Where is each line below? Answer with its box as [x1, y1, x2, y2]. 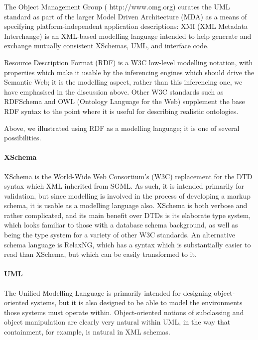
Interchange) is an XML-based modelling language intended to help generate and [4, 30, 252, 41]
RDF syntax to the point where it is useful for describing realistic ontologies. [4, 106, 239, 116]
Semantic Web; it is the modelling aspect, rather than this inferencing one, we [4, 77, 243, 87]
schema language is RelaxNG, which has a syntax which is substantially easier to [4, 239, 251, 249]
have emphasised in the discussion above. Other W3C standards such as [4, 86, 224, 97]
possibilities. [4, 132, 41, 143]
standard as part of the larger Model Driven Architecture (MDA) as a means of [4, 11, 247, 21]
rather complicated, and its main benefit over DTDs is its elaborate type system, [4, 210, 251, 220]
